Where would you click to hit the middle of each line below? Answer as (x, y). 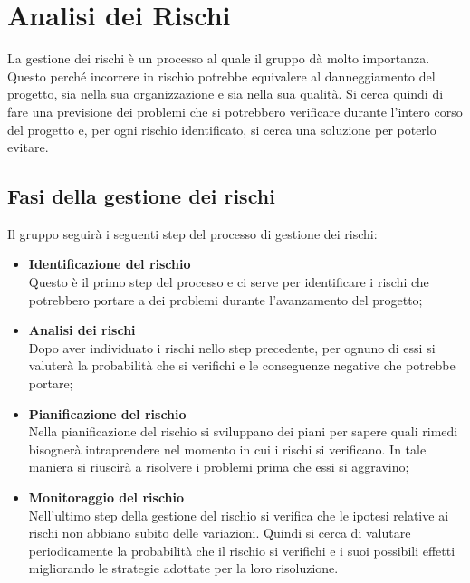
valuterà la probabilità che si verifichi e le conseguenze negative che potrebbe (242, 365)
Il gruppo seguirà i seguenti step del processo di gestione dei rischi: (192, 233)
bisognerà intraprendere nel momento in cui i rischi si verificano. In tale (227, 449)
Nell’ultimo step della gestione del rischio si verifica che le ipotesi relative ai (239, 515)
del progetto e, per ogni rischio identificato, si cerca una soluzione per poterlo (222, 129)
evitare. (28, 147)
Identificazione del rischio (110, 264)
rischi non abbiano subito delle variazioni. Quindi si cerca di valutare (220, 533)
